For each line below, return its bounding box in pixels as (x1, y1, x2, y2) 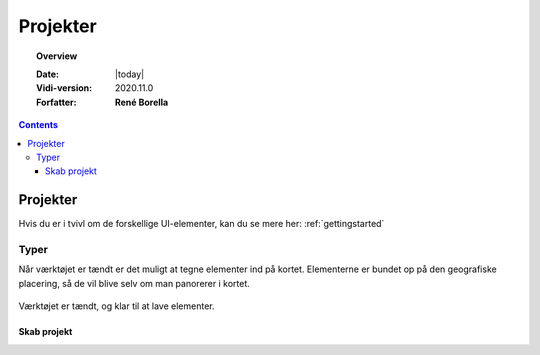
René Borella (115, 96, 169, 108)
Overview (36, 50, 78, 62)
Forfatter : (36, 96, 77, 108)
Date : (36, 68, 60, 80)
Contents (18, 119, 59, 131)
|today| (115, 68, 145, 80)
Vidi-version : (36, 82, 93, 94)
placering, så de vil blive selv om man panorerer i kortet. (18, 277, 250, 289)
